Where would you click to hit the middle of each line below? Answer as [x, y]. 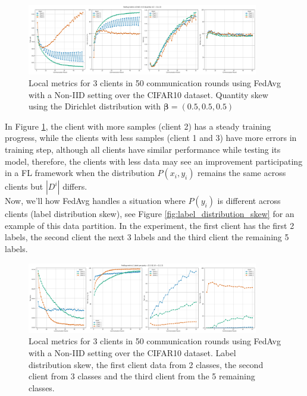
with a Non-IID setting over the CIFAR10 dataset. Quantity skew [148, 94]
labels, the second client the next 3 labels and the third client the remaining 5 [147, 237]
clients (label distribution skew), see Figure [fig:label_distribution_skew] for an [150, 214]
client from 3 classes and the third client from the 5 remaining [142, 376]
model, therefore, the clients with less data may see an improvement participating [154, 161]
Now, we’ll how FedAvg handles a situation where [95, 201]
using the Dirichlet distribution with [95, 106]
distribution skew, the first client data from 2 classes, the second [146, 364]
